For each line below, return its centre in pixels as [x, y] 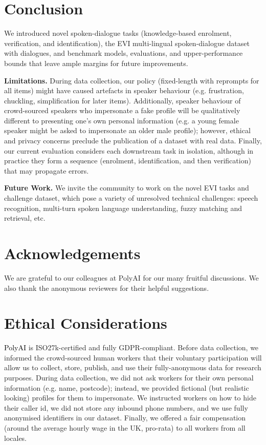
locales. [16, 438]
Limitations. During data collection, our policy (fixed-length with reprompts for [132, 80]
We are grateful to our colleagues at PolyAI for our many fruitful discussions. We [131, 277]
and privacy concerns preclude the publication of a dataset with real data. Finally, [133, 141]
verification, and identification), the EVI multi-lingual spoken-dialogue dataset [127, 43]
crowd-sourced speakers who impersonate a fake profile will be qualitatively [122, 110]
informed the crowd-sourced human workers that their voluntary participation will [133, 357]
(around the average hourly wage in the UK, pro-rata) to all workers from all [125, 428]
